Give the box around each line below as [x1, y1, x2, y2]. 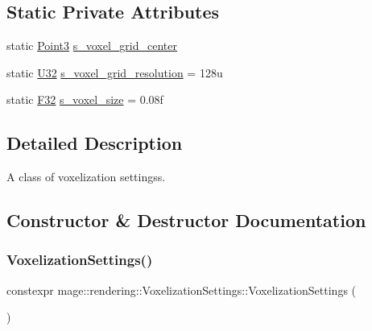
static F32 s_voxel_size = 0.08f [6, 91, 163, 108]
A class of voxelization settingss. [6, 168, 166, 185]
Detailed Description [6, 130, 183, 155]
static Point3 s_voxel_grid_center [6, 37, 177, 54]
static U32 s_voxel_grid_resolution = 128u [6, 64, 223, 81]
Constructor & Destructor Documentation [6, 208, 366, 233]
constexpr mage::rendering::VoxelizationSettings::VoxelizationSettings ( [6, 281, 357, 298]
